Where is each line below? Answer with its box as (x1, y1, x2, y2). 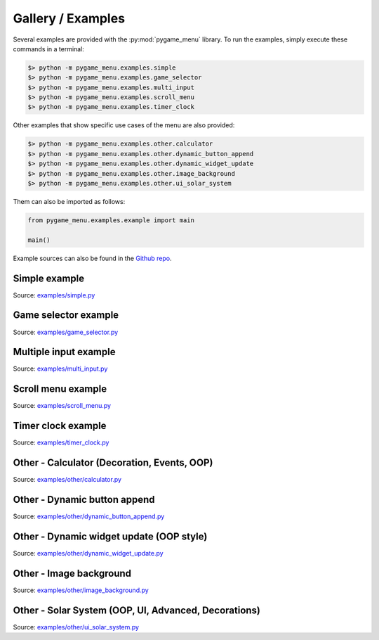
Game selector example (13, 309, 119, 321)
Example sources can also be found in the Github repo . (13, 254, 172, 262)
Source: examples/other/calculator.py (13, 475, 122, 484)
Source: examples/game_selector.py (13, 328, 119, 336)
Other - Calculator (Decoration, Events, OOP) (13, 457, 213, 469)
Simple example (13, 272, 85, 284)
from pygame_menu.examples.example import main (27, 216, 194, 224)
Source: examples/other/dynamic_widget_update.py (13, 549, 164, 557)
